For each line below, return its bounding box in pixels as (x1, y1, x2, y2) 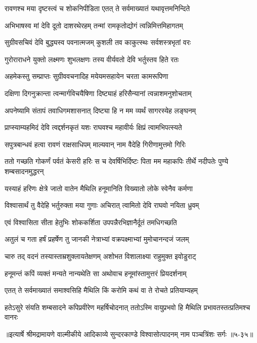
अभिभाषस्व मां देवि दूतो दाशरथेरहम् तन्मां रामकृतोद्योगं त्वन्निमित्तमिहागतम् (5, 20, 183, 30)
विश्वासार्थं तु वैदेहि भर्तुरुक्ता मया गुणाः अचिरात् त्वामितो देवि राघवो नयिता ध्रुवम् (5, 200, 199, 210)
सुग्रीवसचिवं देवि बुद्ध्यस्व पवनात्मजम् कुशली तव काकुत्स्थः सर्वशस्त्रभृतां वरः (5, 37, 191, 48)
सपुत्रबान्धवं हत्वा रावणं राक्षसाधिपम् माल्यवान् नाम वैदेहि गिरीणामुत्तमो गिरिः (5, 139, 186, 149)
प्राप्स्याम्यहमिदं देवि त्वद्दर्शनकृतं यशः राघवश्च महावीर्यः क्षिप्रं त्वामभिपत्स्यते (5, 122, 182, 133)
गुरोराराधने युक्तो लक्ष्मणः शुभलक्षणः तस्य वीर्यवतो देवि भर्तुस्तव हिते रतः (5, 54, 179, 64)
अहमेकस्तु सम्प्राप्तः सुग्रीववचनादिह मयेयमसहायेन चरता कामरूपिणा (5, 71, 168, 81)
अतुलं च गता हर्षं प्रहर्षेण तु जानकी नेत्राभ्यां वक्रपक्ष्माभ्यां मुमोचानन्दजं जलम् (5, 234, 189, 244)
